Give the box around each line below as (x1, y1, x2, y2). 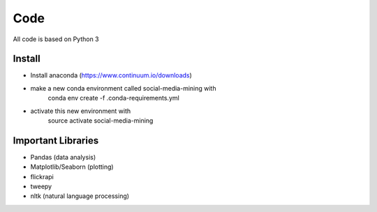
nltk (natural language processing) (30, 192, 129, 200)
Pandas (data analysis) (30, 153, 96, 161)
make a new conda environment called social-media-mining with (30, 84, 216, 92)
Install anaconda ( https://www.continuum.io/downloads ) (30, 71, 192, 79)
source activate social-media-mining (47, 116, 154, 125)
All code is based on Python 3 (13, 35, 99, 43)
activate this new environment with (30, 107, 131, 115)
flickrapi (30, 172, 54, 181)
